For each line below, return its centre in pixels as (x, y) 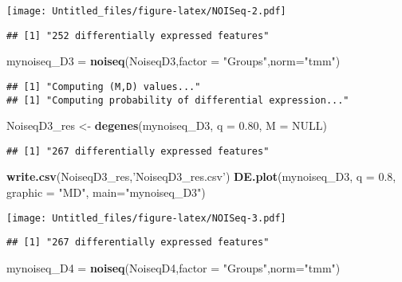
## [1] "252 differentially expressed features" (138, 35)
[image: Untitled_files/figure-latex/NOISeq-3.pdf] (146, 218)
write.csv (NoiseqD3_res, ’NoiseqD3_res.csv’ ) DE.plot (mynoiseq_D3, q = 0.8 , (201, 176)
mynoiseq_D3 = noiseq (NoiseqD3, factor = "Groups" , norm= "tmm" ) (173, 61)
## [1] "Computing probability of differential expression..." (178, 100)
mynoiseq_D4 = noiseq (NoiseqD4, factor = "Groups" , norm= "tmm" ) (173, 267)
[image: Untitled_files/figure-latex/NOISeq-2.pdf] (146, 11)
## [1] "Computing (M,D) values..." (104, 86)
